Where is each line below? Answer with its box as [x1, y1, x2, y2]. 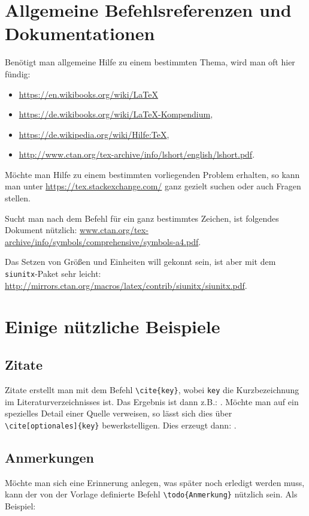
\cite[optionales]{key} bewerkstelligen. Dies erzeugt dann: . [5, 418, 237, 431]
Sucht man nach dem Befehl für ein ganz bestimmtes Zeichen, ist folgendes [5, 212, 279, 224]
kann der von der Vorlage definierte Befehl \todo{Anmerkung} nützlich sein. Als [5, 488, 298, 500]
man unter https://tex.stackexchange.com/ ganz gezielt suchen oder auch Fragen [5, 180, 301, 192]
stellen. [5, 192, 31, 204]
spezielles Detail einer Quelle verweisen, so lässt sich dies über [5, 407, 232, 420]
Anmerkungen [5, 448, 94, 466]
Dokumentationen [5, 21, 155, 46]
